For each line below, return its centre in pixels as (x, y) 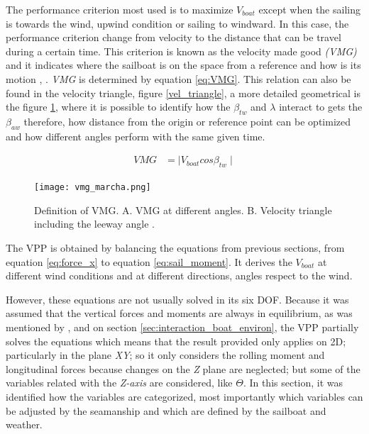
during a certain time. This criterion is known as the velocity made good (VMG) (181, 51)
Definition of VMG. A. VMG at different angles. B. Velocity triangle (183, 210)
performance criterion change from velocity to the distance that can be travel (174, 37)
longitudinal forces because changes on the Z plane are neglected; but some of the (183, 368)
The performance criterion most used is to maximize (120, 9)
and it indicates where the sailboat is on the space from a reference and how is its (183, 65)
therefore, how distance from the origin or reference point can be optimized (187, 121)
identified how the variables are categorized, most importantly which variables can (184, 396)
